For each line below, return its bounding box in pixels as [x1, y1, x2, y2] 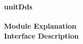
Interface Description [4, 30, 79, 41]
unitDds [4, 1, 33, 11]
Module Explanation [4, 21, 76, 31]
